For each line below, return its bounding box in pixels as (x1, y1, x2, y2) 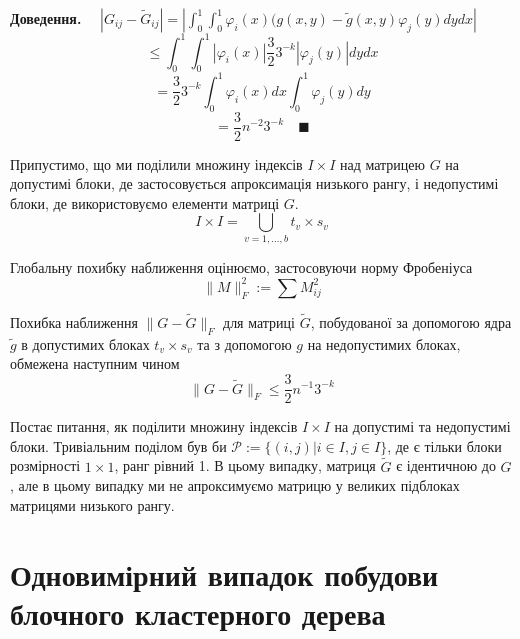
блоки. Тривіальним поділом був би (10, 435, 227, 456)
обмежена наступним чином (10, 353, 180, 374)
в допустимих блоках (21, 333, 150, 354)
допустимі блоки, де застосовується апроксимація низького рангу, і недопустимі (10, 173, 499, 194)
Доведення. (10, 8, 82, 28)
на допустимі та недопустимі (334, 416, 511, 437)
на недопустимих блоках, (307, 333, 461, 354)
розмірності (10, 455, 81, 476)
